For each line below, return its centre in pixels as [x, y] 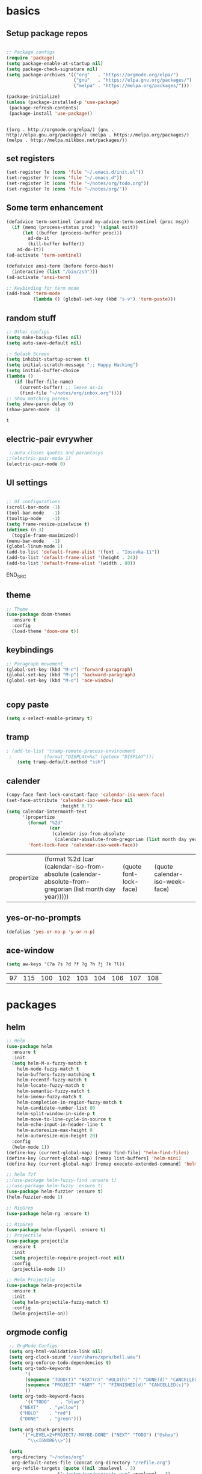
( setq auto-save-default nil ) [44, 343]
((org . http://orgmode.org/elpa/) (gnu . [60, 130]
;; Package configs [31, 52]
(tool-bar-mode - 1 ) [33, 513]
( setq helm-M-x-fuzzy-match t [49, 1063]
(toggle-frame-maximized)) [45, 535]
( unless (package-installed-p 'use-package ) [63, 102]
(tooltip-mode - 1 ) [33, 519]
